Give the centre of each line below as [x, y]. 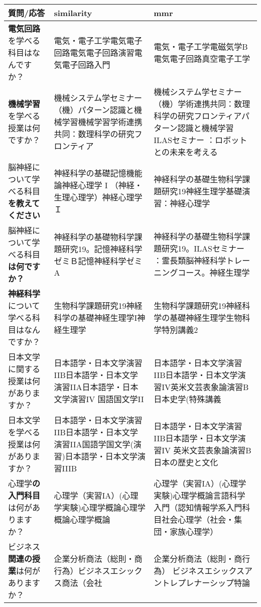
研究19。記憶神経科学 [102, 249]
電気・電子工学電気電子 [98, 40]
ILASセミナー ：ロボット [201, 140]
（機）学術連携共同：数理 [202, 104]
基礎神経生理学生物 [206, 318]
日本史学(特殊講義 [187, 399]
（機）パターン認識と [94, 110]
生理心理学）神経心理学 [98, 197]
